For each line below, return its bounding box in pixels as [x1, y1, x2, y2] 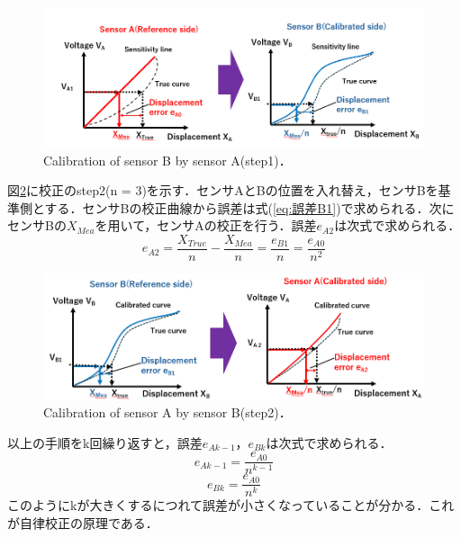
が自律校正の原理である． [7, 514, 158, 532]
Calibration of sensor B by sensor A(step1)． [43, 150, 292, 169]
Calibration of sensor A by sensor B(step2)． [43, 403, 292, 422]
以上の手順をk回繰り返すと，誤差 [7, 433, 203, 452]
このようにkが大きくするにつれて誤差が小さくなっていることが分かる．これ [7, 496, 455, 515]
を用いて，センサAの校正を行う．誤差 [95, 216, 317, 235]
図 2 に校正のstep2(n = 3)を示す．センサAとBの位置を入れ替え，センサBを [7, 181, 438, 200]
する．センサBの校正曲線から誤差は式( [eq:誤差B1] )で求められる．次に [44, 198, 455, 217]
